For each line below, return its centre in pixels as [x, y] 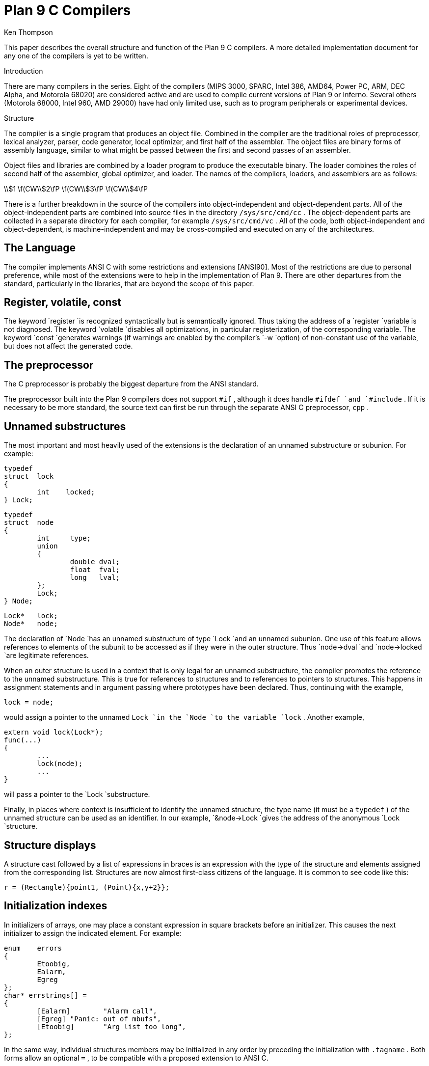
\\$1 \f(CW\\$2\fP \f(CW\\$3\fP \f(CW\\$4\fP [76, 189]
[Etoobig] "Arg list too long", [111, 1026]
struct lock [29, 477]
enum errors [33, 948]
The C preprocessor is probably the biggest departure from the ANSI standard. [131, 384]
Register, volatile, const [63, 302]
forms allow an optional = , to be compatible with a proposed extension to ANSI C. [136, 1058]
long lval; [95, 578]
